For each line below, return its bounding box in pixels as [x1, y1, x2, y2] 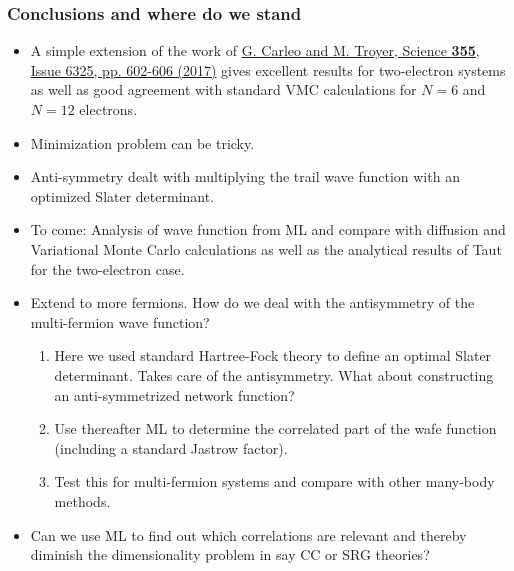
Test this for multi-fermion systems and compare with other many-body [54, 471, 495, 492]
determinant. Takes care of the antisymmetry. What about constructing [54, 364, 494, 385]
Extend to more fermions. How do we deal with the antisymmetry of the [30, 292, 475, 313]
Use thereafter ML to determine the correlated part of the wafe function [54, 418, 497, 439]
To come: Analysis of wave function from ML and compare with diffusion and [30, 219, 506, 240]
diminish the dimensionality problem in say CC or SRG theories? [30, 544, 430, 565]
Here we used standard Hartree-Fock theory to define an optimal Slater [54, 345, 492, 366]
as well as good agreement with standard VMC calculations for [30, 79, 417, 100]
